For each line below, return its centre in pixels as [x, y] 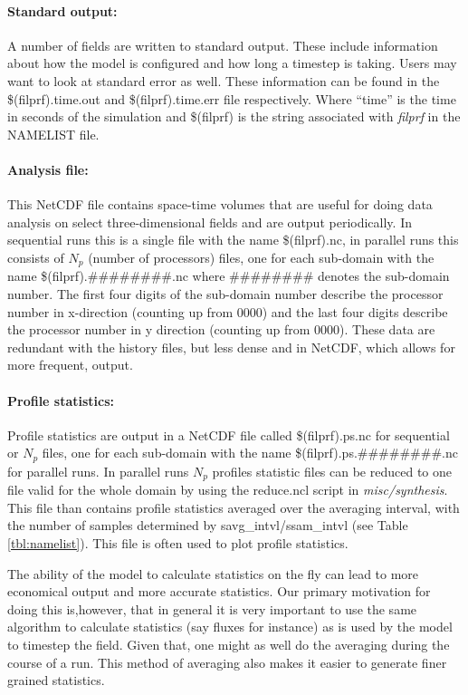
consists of [36, 257]
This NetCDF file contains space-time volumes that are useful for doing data [220, 204]
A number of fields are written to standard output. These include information [223, 45]
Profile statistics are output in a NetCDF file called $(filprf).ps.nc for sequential [229, 434]
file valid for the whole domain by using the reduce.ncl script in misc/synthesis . [228, 490]
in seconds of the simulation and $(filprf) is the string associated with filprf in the [234, 116]
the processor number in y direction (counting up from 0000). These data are [221, 329]
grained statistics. [56, 680]
